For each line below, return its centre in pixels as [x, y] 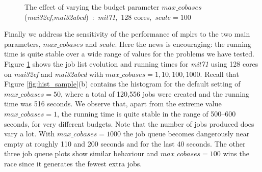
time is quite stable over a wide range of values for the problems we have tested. [129, 54]
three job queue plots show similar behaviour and [81, 153]
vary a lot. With [30, 134]
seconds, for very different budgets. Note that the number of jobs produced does [129, 123]
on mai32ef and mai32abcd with [54, 74]
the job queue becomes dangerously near [186, 134]
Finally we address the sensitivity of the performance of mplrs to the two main [127, 34]
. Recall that [219, 74]
